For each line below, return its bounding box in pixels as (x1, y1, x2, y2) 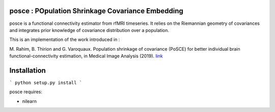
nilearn (22, 98, 37, 104)
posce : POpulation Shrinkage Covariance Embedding (9, 7, 183, 15)
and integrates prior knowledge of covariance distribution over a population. (9, 27, 169, 33)
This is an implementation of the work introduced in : (9, 36, 120, 43)
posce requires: (9, 89, 43, 95)
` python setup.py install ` (9, 80, 82, 86)
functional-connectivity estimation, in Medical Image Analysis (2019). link (9, 53, 163, 59)
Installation (9, 66, 46, 74)
